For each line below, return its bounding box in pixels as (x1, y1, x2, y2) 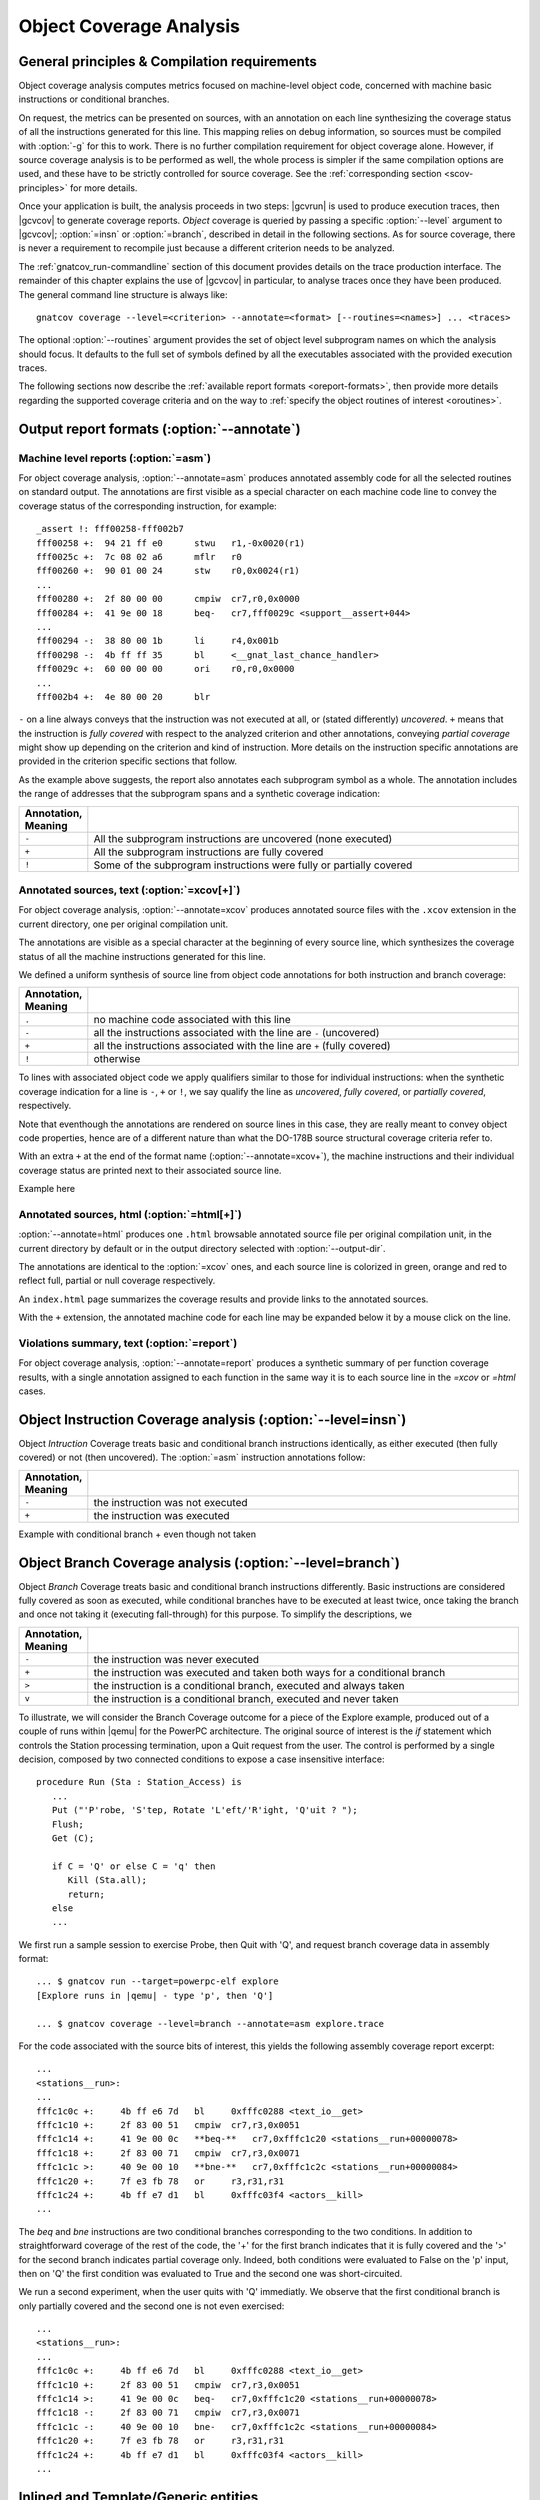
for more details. (70, 181, 138, 194)
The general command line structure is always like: (18, 288, 228, 300)
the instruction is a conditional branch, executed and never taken (93, 1691, 399, 1705)
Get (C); (51, 1832, 95, 1844)
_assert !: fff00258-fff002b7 (36, 523, 185, 535)
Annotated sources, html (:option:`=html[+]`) (18, 1207, 242, 1221)
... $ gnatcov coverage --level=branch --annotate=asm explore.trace (36, 2018, 385, 2029)
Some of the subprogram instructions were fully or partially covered (93, 858, 413, 872)
